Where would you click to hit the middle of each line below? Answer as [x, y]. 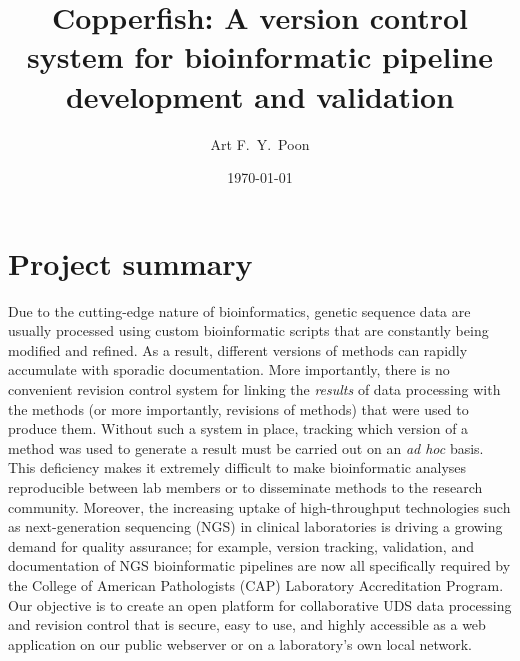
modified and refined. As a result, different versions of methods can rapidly [238, 349]
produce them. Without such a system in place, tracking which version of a [238, 428]
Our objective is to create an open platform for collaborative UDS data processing [260, 604]
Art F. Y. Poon [260, 143]
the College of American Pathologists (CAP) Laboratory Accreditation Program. [256, 584]
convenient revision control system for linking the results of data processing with [254, 389]
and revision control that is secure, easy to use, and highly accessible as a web [247, 624]
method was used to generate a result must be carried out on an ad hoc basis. [246, 447]
